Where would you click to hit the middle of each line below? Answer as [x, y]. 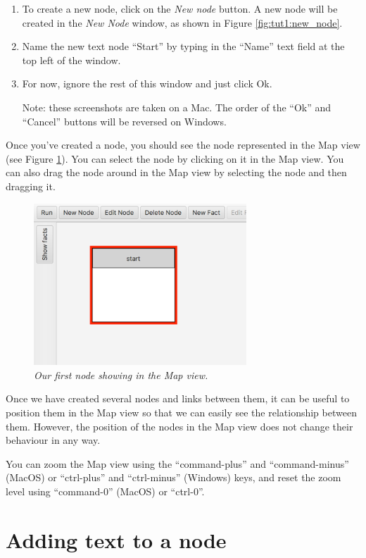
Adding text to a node [116, 539]
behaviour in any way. [53, 440]
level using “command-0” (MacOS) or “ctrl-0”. [105, 491]
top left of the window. [71, 60]
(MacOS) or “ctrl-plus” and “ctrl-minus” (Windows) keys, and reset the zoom [173, 477]
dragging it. [31, 186]
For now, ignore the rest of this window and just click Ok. [147, 83]
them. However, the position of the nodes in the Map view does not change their [179, 426]
